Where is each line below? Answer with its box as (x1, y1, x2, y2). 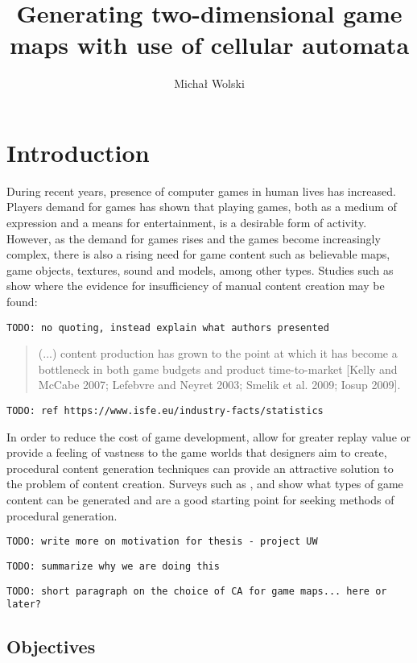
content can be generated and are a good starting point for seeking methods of (6, 491, 394, 508)
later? (6, 599, 41, 611)
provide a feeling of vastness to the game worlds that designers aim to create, (6, 444, 387, 461)
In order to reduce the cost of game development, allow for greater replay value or (6, 428, 411, 445)
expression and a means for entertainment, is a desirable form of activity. (6, 214, 367, 231)
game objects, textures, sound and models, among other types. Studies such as (6, 261, 394, 278)
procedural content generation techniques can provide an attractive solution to (6, 459, 394, 476)
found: (6, 293, 38, 309)
